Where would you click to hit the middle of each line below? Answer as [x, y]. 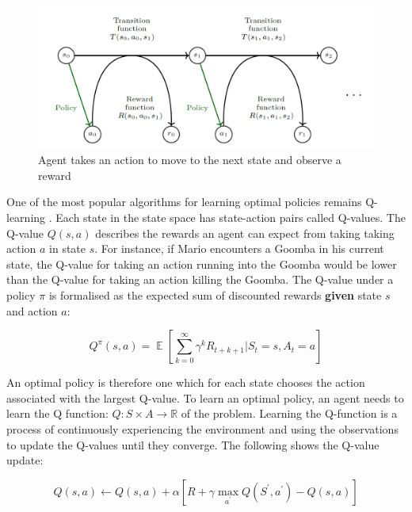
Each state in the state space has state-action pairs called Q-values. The [231, 218]
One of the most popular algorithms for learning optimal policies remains [184, 202]
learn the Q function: [57, 413]
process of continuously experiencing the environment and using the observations [202, 429]
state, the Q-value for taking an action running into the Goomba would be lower [202, 264]
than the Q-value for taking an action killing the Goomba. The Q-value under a [200, 279]
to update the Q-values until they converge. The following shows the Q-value [193, 444]
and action [32, 310]
